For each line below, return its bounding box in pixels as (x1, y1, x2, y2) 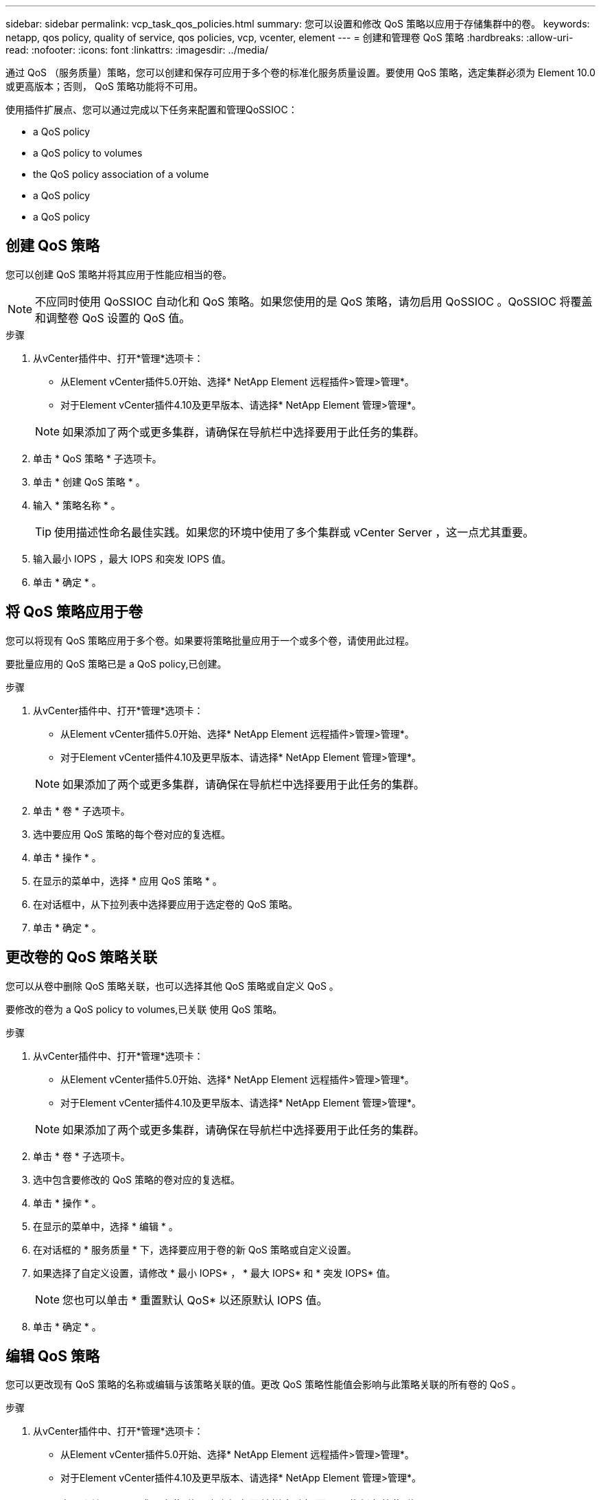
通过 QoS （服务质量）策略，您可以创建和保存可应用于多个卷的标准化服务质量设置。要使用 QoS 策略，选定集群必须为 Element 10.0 (5, 67, 596, 78)
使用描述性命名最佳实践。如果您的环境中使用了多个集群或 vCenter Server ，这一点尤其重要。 (54, 525, 534, 539)
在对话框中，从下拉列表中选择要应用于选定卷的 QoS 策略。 (33, 898, 298, 910)
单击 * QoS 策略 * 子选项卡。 (33, 452, 162, 464)
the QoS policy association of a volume (33, 168, 209, 180)
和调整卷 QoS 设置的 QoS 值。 (35, 310, 191, 325)
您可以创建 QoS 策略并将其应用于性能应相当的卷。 (5, 268, 232, 280)
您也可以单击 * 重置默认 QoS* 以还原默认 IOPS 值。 (62, 1293, 328, 1307)
